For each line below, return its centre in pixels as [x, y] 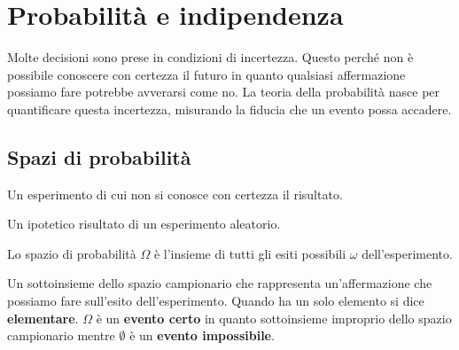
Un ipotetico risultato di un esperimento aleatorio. [144, 224]
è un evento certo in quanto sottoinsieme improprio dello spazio [274, 318]
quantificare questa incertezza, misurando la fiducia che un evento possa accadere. [229, 109]
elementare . [43, 318]
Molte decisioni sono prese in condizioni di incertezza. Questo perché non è [210, 57]
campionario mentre [61, 335]
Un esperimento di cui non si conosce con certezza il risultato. [175, 194]
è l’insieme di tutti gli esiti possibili [250, 253]
